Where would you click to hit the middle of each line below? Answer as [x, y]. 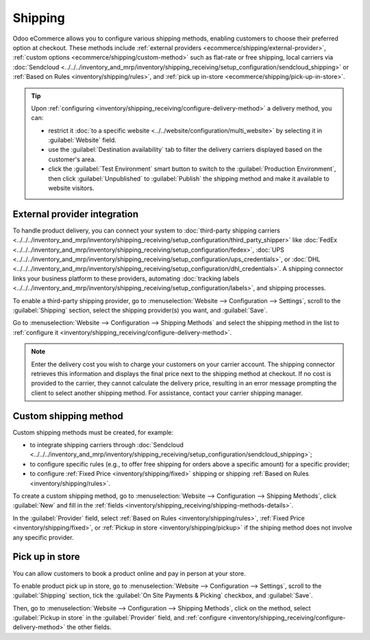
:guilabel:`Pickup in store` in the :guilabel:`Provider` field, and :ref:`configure [120, 618]
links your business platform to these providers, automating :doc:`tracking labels [126, 278]
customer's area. [72, 159]
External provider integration [76, 214]
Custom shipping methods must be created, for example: [93, 432]
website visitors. [71, 188]
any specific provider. [43, 537]
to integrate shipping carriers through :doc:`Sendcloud [107, 445]
